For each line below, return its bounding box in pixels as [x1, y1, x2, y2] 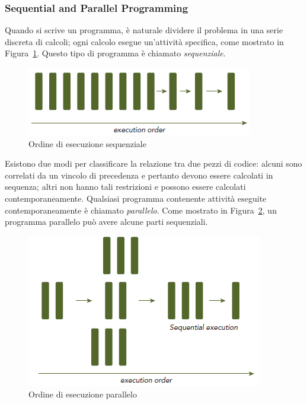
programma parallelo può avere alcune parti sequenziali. [5, 215, 208, 228]
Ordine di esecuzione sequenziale [28, 137, 146, 149]
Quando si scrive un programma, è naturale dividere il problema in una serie [5, 24, 283, 36]
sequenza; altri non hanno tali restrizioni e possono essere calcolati [5, 180, 246, 193]
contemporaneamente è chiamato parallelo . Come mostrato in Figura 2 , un [5, 203, 277, 216]
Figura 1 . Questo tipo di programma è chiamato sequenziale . [5, 47, 226, 59]
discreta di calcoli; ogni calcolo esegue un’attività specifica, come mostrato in [5, 35, 284, 47]
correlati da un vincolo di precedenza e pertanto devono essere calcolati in [5, 168, 273, 181]
